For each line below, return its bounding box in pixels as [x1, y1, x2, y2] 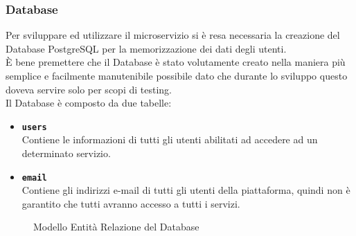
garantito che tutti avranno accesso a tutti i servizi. [21, 196, 240, 210]
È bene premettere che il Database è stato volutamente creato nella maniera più [6, 55, 346, 69]
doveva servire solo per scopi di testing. [6, 82, 172, 96]
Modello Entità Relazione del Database [33, 219, 199, 234]
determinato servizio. [21, 146, 111, 161]
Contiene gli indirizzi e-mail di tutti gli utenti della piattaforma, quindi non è [21, 183, 350, 197]
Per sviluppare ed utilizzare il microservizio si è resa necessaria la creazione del [6, 28, 340, 42]
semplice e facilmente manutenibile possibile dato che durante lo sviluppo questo [6, 69, 348, 82]
